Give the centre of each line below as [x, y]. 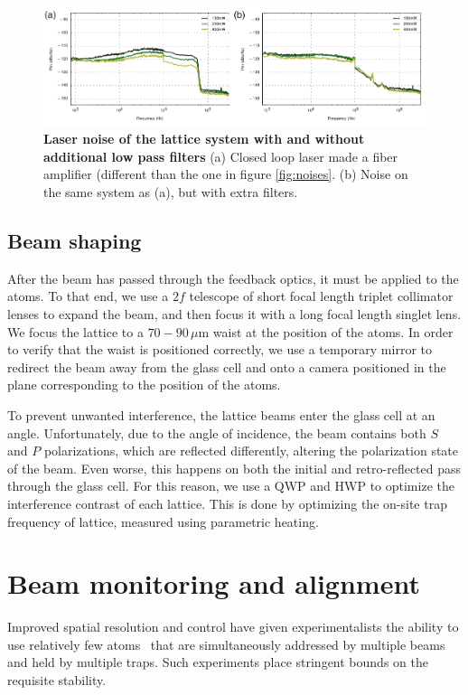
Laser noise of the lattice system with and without [204, 139]
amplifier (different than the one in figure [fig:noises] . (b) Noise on [226, 174]
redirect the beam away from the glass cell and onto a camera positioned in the [227, 366]
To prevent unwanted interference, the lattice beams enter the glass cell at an [221, 415]
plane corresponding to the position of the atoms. [144, 385]
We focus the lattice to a [75, 331]
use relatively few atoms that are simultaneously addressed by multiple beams [226, 644]
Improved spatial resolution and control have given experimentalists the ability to [233, 627]
